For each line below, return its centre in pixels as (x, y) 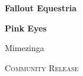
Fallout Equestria (41, 8)
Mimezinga (25, 48)
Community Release (42, 67)
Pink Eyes (26, 28)
